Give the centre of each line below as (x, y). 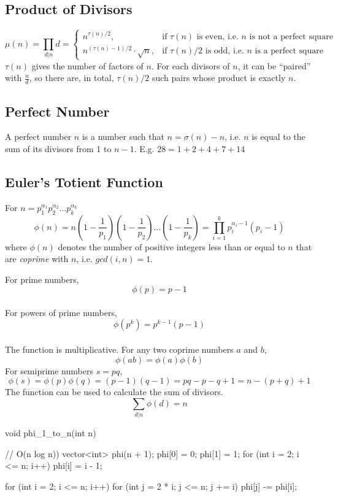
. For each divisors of (190, 65)
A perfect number (38, 137)
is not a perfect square (291, 37)
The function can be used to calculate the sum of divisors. (114, 392)
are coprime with (37, 259)
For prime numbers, (42, 279)
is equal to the (278, 137)
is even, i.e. (217, 37)
